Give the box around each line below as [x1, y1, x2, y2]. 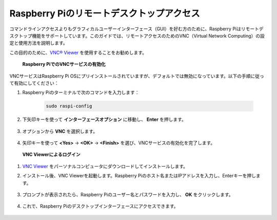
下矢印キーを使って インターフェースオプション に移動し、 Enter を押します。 [22, 116, 187, 123]
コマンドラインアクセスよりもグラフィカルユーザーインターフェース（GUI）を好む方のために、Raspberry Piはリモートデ [9, 26, 264, 32]
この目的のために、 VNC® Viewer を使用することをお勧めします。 [9, 49, 147, 56]
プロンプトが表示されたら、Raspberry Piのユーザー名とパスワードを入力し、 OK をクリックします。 [22, 191, 233, 197]
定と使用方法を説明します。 [9, 40, 68, 46]
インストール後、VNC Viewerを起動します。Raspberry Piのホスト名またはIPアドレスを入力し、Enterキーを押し [22, 173, 256, 179]
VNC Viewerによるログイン [22, 152, 81, 158]
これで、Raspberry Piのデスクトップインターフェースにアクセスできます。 [22, 203, 179, 209]
